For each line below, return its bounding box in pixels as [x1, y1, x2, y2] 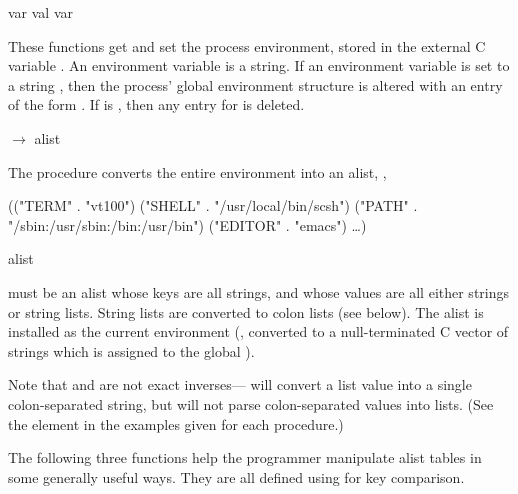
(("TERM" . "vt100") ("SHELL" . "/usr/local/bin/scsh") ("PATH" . [8, 195, 418, 216]
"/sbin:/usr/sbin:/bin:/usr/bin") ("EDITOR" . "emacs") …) [8, 214, 367, 235]
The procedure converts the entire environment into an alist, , [8, 161, 387, 182]
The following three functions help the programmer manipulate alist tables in [8, 447, 482, 468]
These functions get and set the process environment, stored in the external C [8, 35, 486, 56]
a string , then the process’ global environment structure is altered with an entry [8, 74, 503, 95]
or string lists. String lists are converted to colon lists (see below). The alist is [8, 301, 484, 322]
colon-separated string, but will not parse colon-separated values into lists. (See [8, 393, 494, 414]
